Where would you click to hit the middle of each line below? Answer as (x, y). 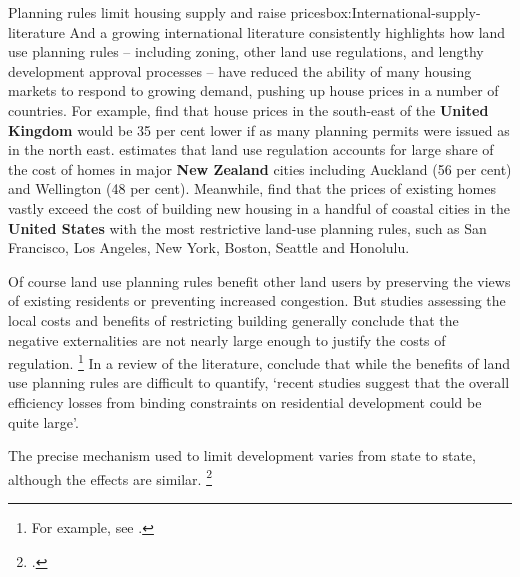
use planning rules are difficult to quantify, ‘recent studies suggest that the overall (259, 382)
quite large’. (43, 421)
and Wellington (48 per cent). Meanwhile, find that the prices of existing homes (252, 188)
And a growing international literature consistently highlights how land (287, 31)
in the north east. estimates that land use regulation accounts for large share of (251, 149)
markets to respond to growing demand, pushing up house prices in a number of (253, 90)
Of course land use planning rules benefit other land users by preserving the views (259, 280)
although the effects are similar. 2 (110, 477)
